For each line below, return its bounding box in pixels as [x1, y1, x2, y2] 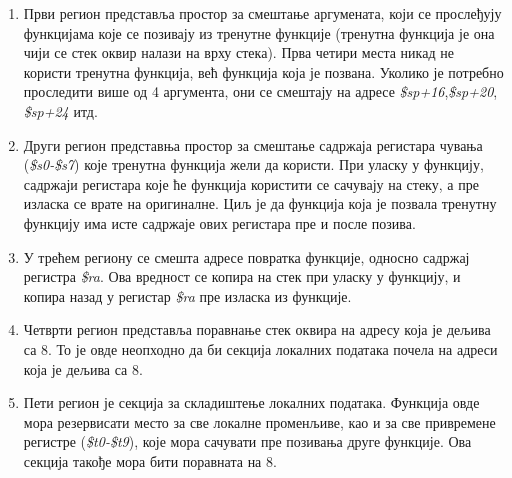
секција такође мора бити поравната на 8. [23, 450, 277, 471]
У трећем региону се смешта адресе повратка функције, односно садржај [23, 246, 470, 267]
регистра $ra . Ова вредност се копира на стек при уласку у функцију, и [23, 266, 461, 287]
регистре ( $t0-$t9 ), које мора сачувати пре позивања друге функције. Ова [23, 431, 472, 452]
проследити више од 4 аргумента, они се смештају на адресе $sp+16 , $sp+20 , [23, 81, 498, 102]
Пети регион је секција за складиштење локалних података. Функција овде [23, 392, 480, 413]
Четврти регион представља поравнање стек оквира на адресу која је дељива [23, 319, 491, 340]
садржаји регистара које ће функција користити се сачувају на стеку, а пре [23, 173, 479, 194]
